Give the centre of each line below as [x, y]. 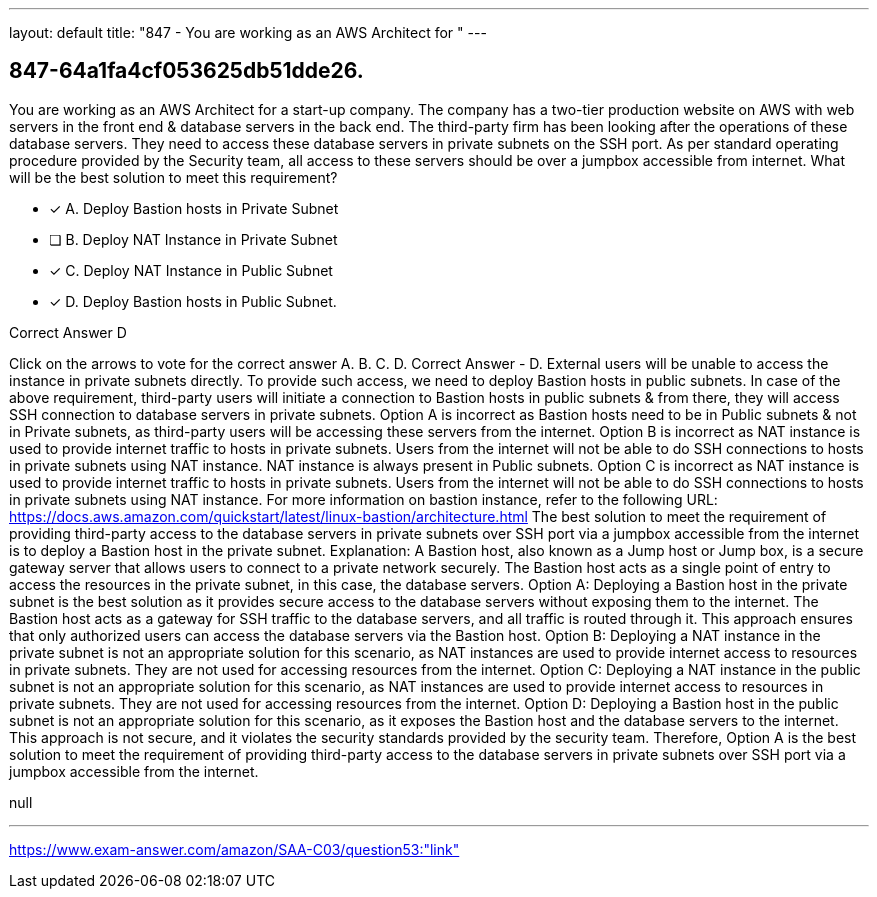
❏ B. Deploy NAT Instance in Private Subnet [193, 239]
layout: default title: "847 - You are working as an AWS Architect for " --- [248, 32]
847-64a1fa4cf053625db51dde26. [186, 71]
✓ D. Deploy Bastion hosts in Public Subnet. [193, 301]
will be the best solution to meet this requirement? [173, 177]
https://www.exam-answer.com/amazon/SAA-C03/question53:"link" [234, 849]
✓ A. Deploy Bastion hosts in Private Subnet [194, 208]
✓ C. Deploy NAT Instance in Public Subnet [191, 270]
